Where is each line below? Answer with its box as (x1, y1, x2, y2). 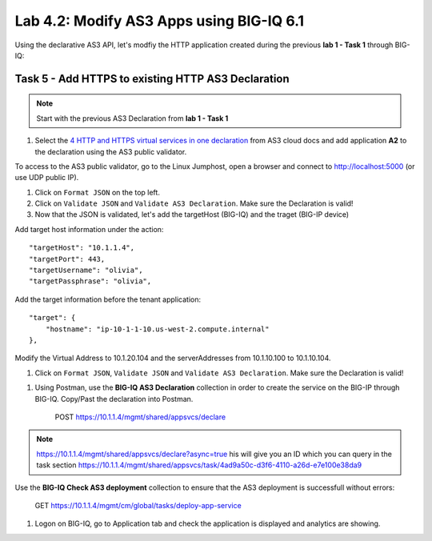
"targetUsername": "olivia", (29, 266, 143, 275)
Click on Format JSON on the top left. (34, 187, 160, 197)
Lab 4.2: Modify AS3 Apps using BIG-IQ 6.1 (14, 12, 304, 30)
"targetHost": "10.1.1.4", (29, 243, 135, 252)
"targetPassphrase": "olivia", (29, 277, 152, 286)
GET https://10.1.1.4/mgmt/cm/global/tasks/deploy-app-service (34, 500, 242, 510)
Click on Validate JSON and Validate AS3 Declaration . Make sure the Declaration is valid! (34, 198, 354, 208)
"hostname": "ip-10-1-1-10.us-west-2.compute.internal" (45, 324, 270, 334)
